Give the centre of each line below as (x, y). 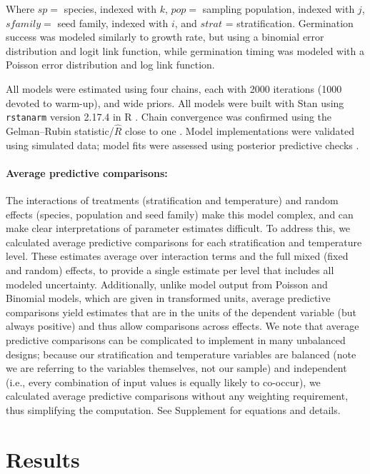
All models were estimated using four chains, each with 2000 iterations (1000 (174, 88)
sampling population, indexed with (279, 9)
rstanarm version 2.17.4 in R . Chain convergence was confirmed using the (169, 117)
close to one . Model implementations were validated (240, 131)
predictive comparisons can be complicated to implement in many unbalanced (176, 339)
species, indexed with (110, 9)
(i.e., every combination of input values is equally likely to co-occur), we (163, 382)
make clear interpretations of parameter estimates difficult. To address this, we (178, 228)
